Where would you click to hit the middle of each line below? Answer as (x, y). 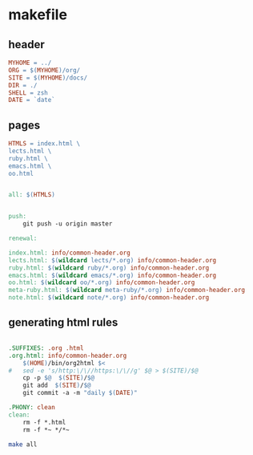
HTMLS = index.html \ (44, 144)
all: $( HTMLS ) (32, 195)
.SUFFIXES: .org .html (46, 348)
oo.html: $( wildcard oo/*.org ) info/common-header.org (102, 282)
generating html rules (63, 323)
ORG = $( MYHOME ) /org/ (44, 70)
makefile (38, 15)
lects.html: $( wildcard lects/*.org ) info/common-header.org (112, 260)
